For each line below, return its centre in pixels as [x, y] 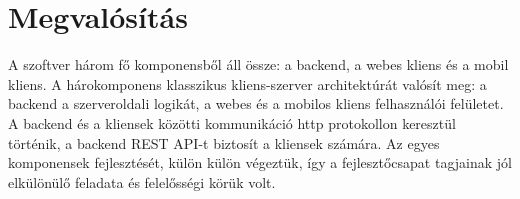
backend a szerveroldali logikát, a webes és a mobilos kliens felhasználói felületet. [256, 103]
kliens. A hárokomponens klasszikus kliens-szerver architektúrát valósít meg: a [247, 83]
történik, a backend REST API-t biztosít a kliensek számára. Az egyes [224, 142]
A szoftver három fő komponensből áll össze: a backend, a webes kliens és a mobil [258, 64]
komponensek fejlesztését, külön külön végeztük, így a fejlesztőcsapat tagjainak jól [260, 162]
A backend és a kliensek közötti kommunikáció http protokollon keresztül [232, 122]
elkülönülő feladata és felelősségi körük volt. [142, 181]
